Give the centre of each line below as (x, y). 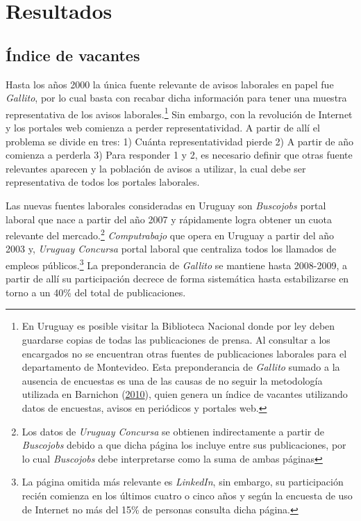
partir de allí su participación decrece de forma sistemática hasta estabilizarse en (177, 279)
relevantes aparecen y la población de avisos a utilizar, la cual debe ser (156, 168)
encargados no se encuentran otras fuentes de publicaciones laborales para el (184, 353)
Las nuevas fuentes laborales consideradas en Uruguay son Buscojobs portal (166, 205)
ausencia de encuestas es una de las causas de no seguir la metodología (172, 380)
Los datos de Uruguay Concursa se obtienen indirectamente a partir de (173, 431)
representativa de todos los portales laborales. (103, 182)
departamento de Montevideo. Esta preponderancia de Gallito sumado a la (181, 367)
